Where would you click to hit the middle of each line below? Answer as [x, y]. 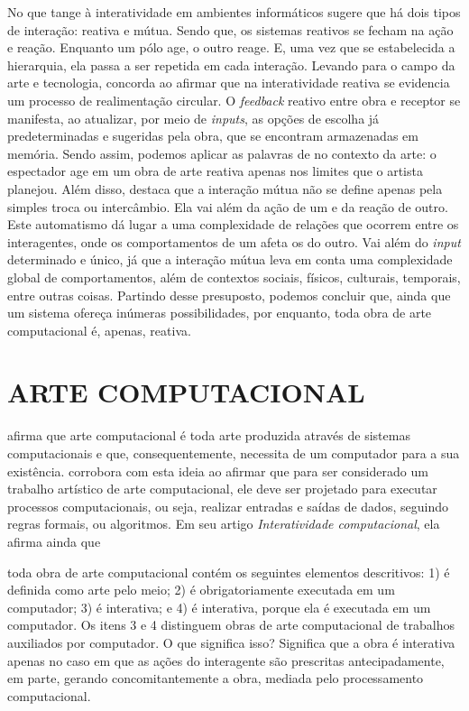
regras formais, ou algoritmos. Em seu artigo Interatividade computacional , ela [224, 524]
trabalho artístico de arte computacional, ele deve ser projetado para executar [222, 489]
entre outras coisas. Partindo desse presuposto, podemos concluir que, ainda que [229, 295]
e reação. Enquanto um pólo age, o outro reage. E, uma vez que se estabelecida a [231, 47]
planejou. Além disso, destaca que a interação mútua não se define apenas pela [225, 188]
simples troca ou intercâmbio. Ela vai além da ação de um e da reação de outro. [228, 206]
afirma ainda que [54, 541]
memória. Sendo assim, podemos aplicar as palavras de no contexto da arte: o [222, 153]
